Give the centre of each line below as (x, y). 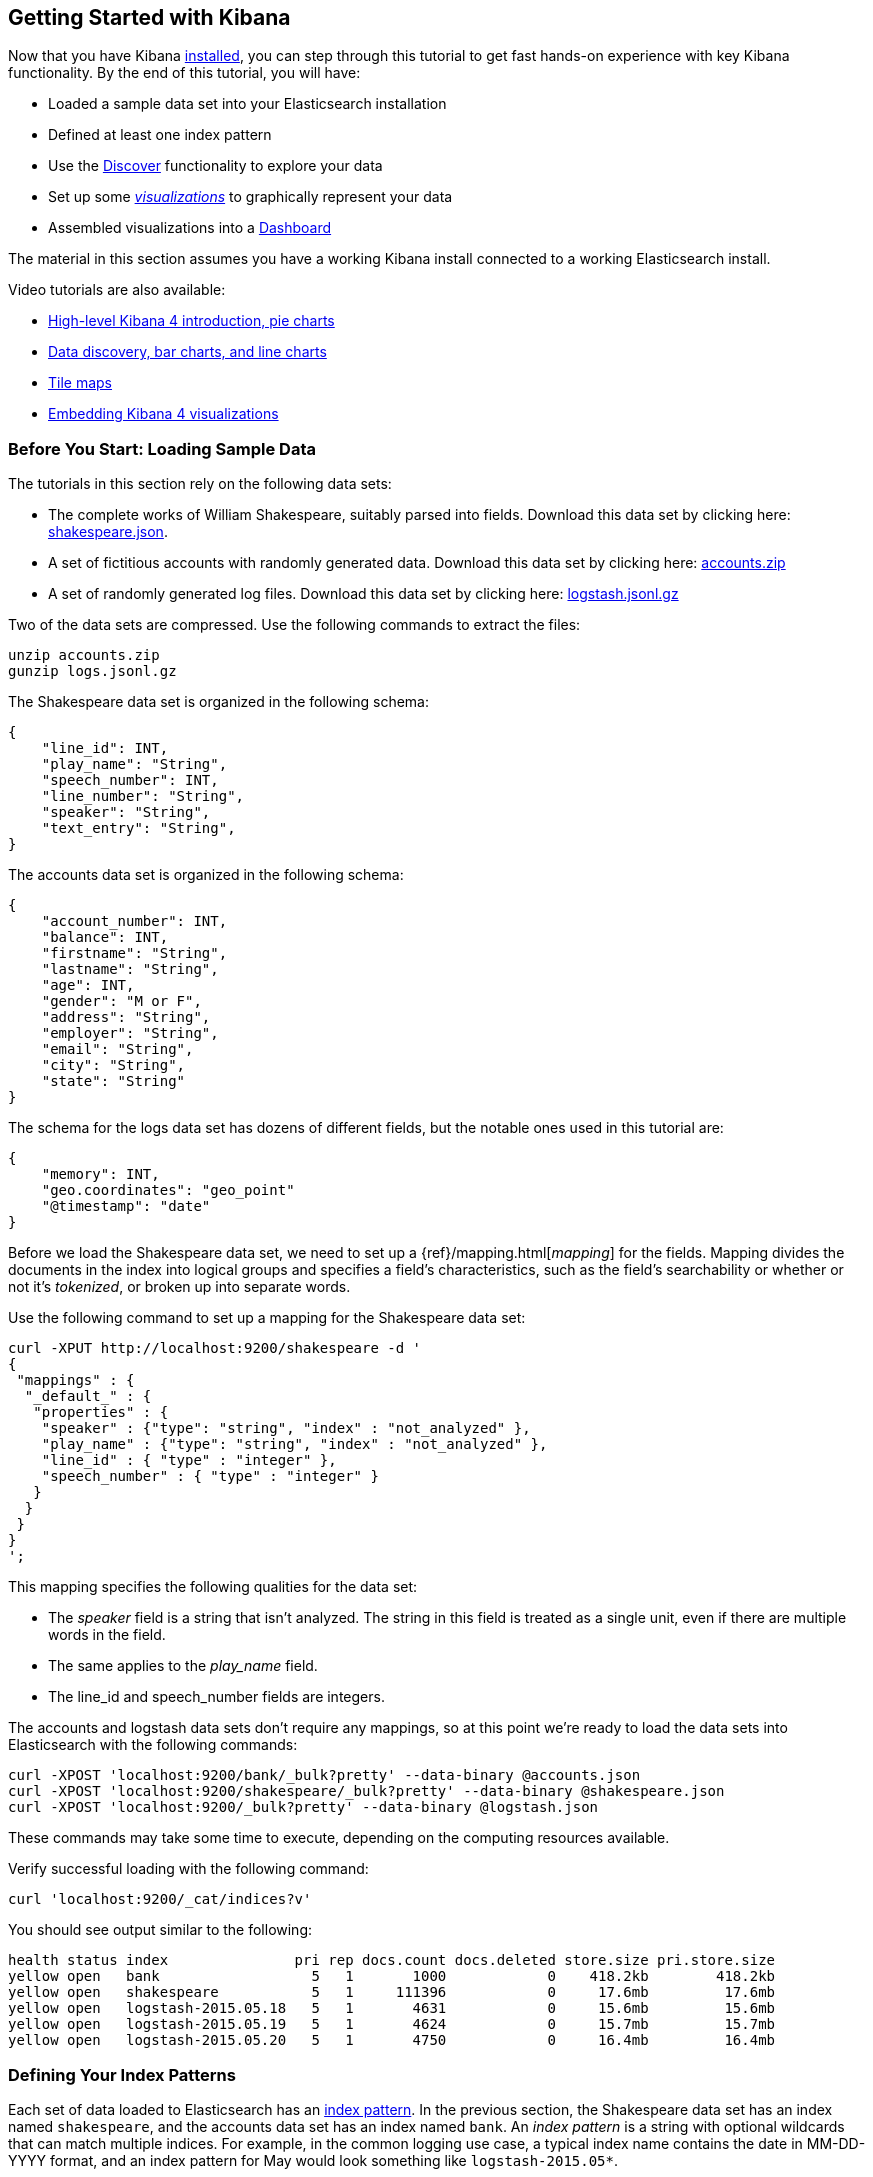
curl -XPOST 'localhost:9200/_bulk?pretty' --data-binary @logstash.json (303, 1807)
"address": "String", (126, 1017)
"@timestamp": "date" (126, 1206)
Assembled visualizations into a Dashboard (190, 228)
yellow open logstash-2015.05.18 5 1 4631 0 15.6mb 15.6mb (392, 2008)
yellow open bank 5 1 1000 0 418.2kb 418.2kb (392, 1976)
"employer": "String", (130, 1033)
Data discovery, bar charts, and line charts (187, 352)
